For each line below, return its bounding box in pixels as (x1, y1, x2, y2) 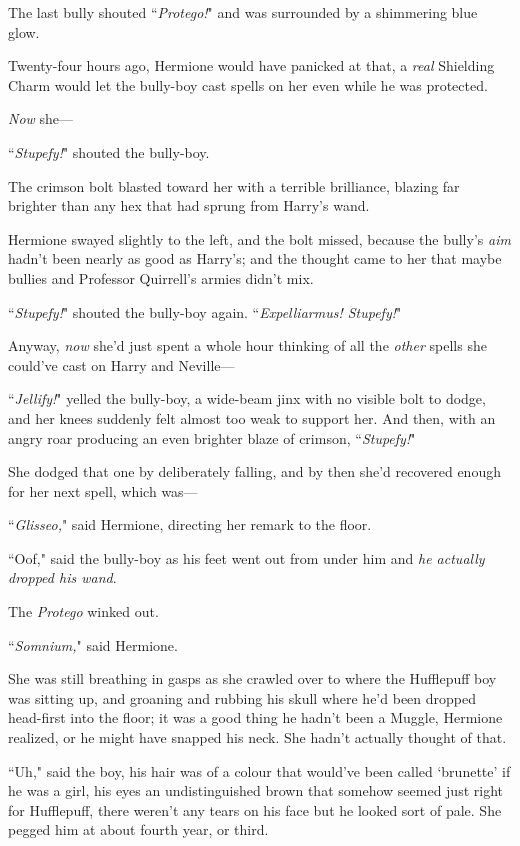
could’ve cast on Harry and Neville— (8, 354, 235, 375)
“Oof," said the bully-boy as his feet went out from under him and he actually (8, 547, 485, 568)
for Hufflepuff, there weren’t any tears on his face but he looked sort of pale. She (8, 799, 502, 820)
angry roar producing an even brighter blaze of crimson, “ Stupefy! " (8, 427, 416, 448)
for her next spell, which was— (8, 480, 198, 501)
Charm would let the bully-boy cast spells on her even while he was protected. (8, 74, 488, 95)
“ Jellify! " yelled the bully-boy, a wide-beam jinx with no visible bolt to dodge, (8, 388, 486, 409)
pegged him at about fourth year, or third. (8, 819, 269, 840)
